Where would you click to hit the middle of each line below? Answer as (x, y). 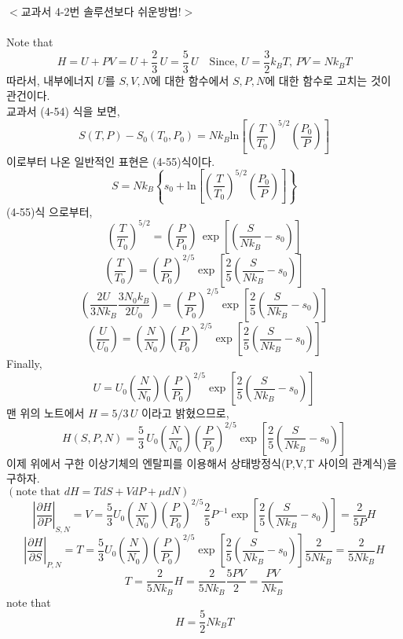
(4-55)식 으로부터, (49, 211)
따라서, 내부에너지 (50, 80)
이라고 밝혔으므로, (185, 413)
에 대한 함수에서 (190, 80)
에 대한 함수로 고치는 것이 (328, 80)
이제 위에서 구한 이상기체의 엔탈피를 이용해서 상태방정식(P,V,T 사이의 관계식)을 (202, 463)
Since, (223, 62)
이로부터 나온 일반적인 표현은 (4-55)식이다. (111, 161)
